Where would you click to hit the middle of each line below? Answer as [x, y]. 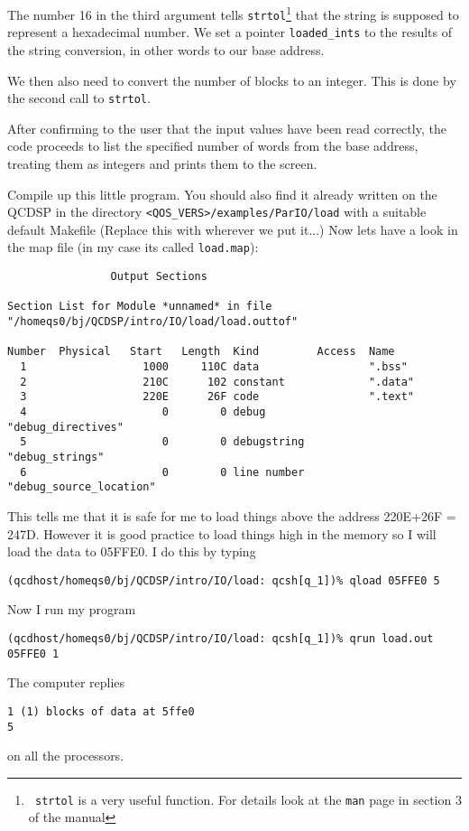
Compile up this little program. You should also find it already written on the [222, 194]
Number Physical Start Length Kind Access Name [201, 352]
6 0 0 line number [162, 472]
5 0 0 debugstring [162, 442]
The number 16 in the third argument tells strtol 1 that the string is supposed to [233, 13]
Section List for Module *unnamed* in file [140, 307]
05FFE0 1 [33, 654]
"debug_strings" [56, 457]
